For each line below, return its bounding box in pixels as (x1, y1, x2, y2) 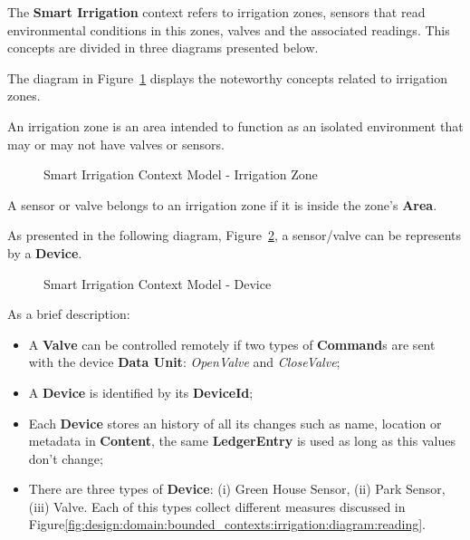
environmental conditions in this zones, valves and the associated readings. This (7, 20, 450, 39)
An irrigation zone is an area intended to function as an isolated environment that (7, 116, 464, 135)
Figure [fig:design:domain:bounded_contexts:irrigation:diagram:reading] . (28, 515, 426, 534)
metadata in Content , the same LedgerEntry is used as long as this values (28, 431, 456, 450)
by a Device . (7, 243, 82, 262)
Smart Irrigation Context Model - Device (43, 274, 272, 293)
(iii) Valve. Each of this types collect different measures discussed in (28, 497, 406, 516)
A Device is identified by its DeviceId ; (28, 382, 254, 401)
